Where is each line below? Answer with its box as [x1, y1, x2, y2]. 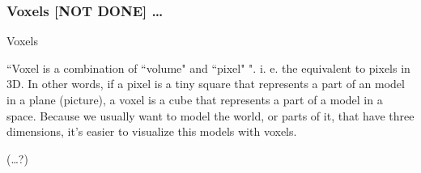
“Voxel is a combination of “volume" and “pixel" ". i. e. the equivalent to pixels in [6, 59, 410, 76]
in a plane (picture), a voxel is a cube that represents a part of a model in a [6, 91, 383, 108]
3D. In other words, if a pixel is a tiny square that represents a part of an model [6, 75, 405, 92]
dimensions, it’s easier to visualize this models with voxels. [6, 123, 297, 140]
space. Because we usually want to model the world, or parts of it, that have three [6, 107, 415, 124]
